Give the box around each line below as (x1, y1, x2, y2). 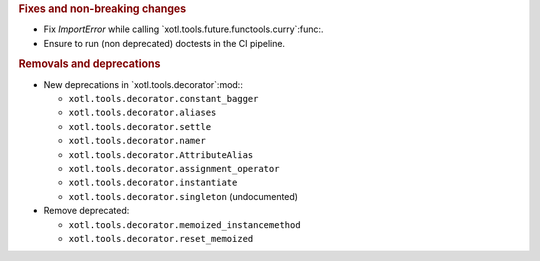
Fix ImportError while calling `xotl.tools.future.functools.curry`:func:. (43, 23, 324, 35)
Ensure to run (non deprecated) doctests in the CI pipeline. (43, 37, 285, 49)
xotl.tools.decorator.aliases (68, 107, 217, 119)
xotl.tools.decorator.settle (68, 121, 212, 132)
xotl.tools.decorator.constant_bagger (68, 93, 259, 105)
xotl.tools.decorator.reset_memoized (68, 233, 254, 244)
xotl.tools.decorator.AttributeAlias (68, 149, 254, 160)
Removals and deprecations (18, 57, 161, 71)
